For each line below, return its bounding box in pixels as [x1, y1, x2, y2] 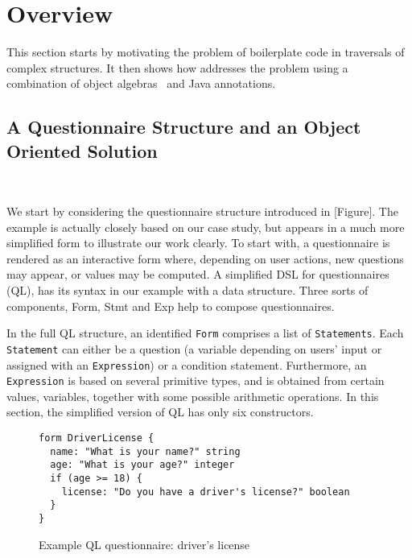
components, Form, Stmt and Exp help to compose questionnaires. [6, 297, 335, 314]
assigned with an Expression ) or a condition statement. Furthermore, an [6, 356, 367, 373]
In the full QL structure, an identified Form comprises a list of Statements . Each [6, 324, 404, 341]
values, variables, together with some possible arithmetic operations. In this [6, 387, 379, 404]
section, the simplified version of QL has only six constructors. [6, 403, 314, 420]
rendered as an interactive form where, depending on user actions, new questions [6, 250, 404, 267]
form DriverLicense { [39, 432, 154, 444]
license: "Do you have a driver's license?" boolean [61, 486, 350, 498]
